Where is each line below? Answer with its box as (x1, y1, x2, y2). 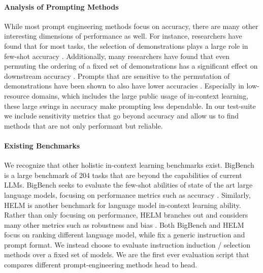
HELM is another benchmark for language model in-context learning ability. (4, 199, 241, 210)
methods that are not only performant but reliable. (4, 120, 163, 131)
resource (4, 90, 29, 101)
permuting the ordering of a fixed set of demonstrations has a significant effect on (4, 60, 258, 71)
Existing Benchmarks (4, 140, 80, 150)
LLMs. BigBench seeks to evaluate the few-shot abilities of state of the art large (4, 179, 253, 190)
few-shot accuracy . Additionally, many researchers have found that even (4, 50, 230, 61)
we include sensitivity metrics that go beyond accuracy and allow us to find (4, 110, 239, 121)
